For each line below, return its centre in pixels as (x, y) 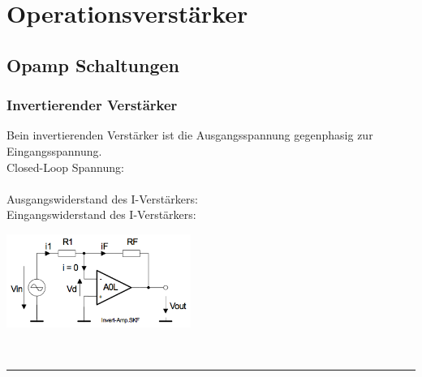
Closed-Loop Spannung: (65, 167)
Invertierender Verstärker (92, 105)
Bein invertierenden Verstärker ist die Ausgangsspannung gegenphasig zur (190, 135)
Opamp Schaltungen (93, 64)
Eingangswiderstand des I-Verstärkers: (101, 214)
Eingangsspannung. (54, 150)
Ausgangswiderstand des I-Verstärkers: (102, 198)
